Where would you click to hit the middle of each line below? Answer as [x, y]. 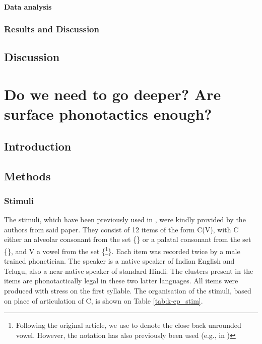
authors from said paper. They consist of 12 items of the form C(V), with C [121, 229]
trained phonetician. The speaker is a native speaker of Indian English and [119, 261]
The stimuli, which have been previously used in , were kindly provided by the [125, 219]
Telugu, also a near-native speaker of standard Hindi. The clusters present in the [129, 271]
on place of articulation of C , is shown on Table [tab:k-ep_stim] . [104, 300]
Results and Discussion [52, 29]
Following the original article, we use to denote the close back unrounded [128, 325]
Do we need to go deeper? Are [113, 94]
